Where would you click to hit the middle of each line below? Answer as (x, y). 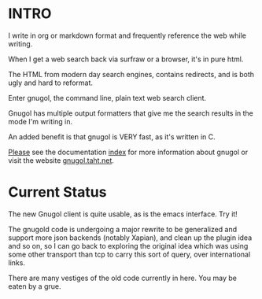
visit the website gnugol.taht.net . (61, 160)
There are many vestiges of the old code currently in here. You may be (123, 278)
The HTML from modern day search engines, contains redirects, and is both (131, 74)
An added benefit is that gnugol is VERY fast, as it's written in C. (112, 137)
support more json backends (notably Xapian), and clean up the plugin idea (130, 238)
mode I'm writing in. (41, 121)
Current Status (57, 192)
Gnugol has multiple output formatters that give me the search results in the (131, 113)
